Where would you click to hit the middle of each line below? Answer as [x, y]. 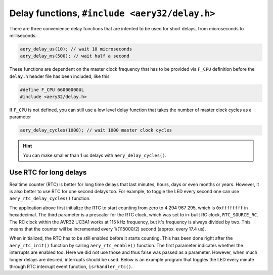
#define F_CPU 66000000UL [52, 89]
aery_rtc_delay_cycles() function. [50, 198]
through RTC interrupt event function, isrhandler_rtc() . [71, 266]
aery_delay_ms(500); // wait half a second [75, 56]
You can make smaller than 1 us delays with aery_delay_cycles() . [95, 155]
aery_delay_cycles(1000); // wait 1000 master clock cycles [96, 130]
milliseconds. [23, 35]
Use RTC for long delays [48, 172]
